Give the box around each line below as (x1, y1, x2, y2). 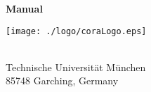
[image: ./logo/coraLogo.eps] (6, 26, 147, 36)
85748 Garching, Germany (6, 73, 119, 88)
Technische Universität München (6, 59, 146, 74)
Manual (6, 1, 43, 15)
